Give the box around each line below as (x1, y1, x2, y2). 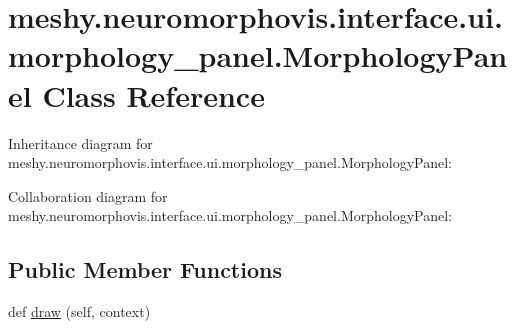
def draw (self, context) (8, 301, 151, 322)
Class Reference (42, 74, 265, 115)
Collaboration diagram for (8, 185, 168, 206)
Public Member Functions (8, 254, 282, 285)
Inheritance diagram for (8, 132, 153, 153)
